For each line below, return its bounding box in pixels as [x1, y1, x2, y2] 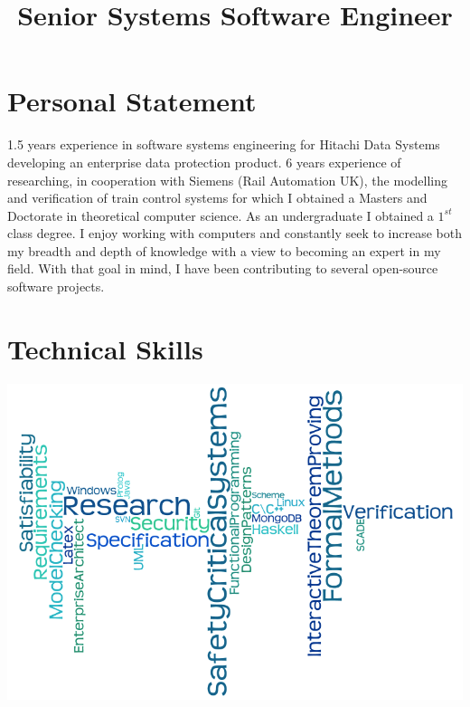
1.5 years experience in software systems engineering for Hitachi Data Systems [7, 135, 440, 154]
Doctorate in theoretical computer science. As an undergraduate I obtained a [7, 205, 434, 225]
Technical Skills [7, 330, 203, 367]
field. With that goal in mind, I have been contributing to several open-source [7, 259, 438, 278]
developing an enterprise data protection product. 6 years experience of [7, 152, 401, 171]
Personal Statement [7, 82, 257, 119]
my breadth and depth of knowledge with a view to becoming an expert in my [7, 241, 441, 260]
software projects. [7, 277, 105, 296]
